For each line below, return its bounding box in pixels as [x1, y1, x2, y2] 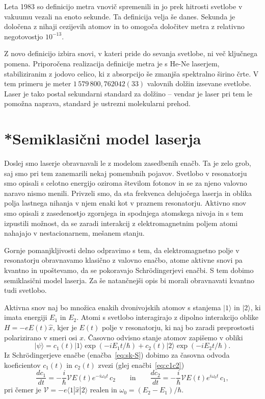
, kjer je [52, 321, 77, 332]
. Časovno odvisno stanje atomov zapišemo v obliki [84, 332, 243, 342]
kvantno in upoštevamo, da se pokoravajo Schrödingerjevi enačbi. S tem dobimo [4, 265, 254, 275]
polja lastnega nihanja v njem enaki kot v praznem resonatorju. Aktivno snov [4, 197, 247, 208]
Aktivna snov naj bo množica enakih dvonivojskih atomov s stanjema [4, 302, 221, 312]
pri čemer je [4, 384, 41, 395]
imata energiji [4, 312, 47, 322]
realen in [90, 384, 117, 395]
